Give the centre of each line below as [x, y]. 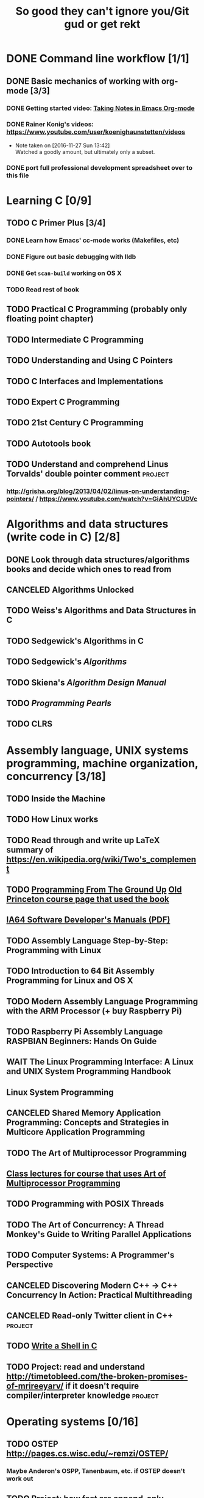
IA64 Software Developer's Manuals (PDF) [88, 920]
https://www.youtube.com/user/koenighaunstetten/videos [96, 132]
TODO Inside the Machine [56, 798]
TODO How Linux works [52, 820]
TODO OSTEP [33, 1444]
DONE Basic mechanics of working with [83, 81]
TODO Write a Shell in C [52, 1346]
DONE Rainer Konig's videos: [50, 125]
